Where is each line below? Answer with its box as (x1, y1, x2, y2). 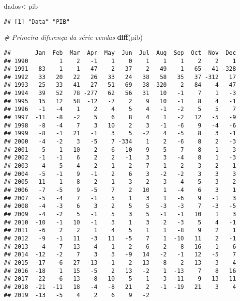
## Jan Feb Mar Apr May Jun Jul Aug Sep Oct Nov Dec (4, 49, 236, 56)
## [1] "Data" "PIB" (4, 18, 70, 25)
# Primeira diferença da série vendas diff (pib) (4, 32, 143, 42)
